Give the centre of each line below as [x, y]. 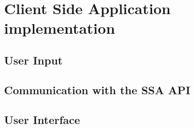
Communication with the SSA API [97, 89]
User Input [33, 60]
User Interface [42, 119]
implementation [60, 28]
